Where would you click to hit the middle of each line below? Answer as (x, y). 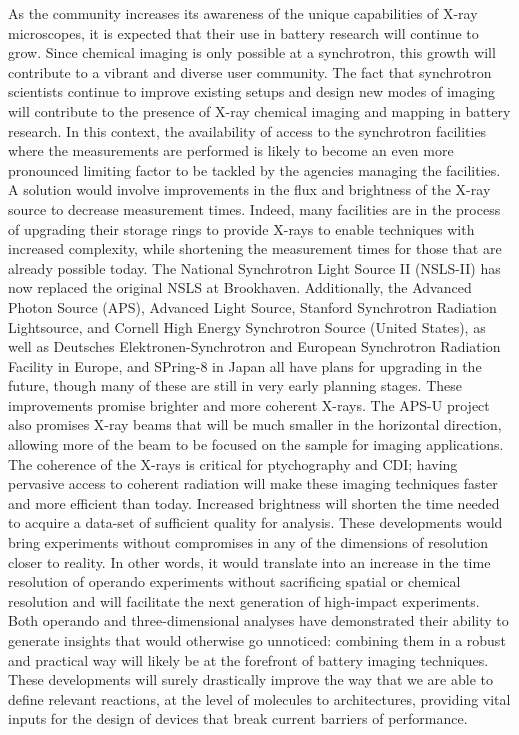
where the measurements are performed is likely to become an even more (231, 150)
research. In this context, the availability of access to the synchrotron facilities (247, 130)
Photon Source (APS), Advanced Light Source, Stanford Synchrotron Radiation (252, 306)
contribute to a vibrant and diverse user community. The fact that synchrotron (250, 71)
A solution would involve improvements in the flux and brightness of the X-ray (249, 189)
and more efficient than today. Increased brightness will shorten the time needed (254, 502)
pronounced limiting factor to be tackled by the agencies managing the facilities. (254, 169)
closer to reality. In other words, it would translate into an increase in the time (249, 561)
